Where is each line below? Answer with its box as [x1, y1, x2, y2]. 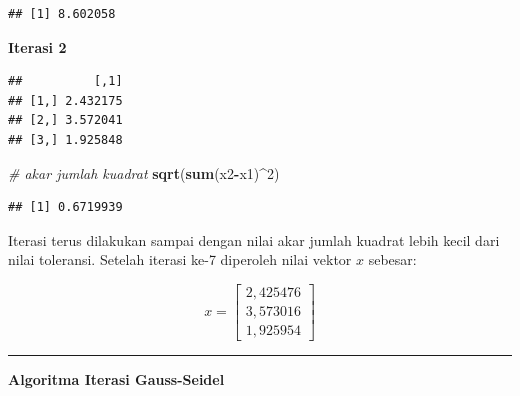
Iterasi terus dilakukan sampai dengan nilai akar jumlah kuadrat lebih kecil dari [8, 229, 500, 250]
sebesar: [368, 249, 417, 270]
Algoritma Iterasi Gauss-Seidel [8, 369, 225, 390]
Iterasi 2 [8, 36, 67, 57]
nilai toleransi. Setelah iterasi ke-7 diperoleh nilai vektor [8, 249, 352, 270]
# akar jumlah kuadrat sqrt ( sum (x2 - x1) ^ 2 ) [8, 162, 280, 183]
